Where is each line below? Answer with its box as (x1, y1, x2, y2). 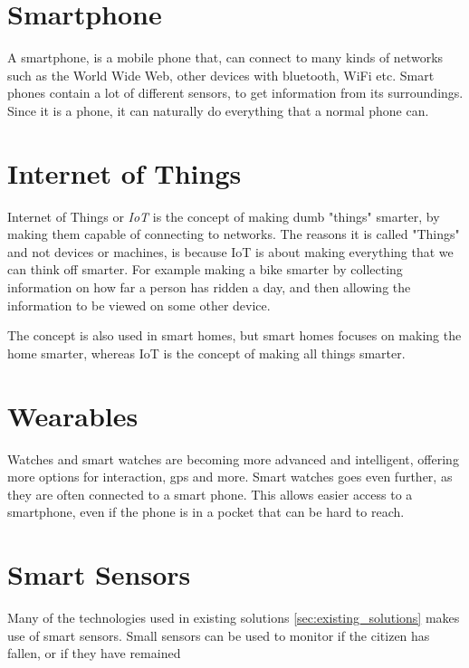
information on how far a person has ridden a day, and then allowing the (7, 278, 411, 296)
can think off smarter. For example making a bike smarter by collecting (7, 260, 403, 279)
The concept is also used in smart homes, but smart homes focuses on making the (7, 326, 462, 345)
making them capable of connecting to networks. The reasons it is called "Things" (7, 224, 460, 243)
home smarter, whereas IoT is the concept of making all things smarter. (7, 343, 406, 362)
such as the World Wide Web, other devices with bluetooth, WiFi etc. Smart (7, 65, 435, 84)
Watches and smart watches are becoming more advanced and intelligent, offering (7, 449, 459, 468)
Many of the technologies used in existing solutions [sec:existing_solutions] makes (7, 608, 460, 626)
